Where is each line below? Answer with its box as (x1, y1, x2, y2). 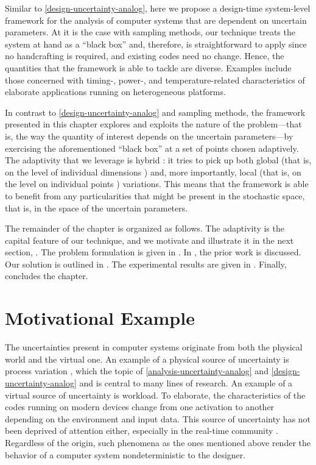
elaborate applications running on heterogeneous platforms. (5, 85, 226, 98)
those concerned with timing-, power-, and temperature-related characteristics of (5, 73, 305, 86)
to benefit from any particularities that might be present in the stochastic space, (5, 189, 305, 202)
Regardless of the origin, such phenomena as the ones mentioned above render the (5, 436, 311, 449)
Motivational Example (5, 305, 195, 330)
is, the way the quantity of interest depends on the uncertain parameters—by (5, 129, 293, 142)
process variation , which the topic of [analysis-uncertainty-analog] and (5, 364, 269, 377)
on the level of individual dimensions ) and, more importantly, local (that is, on (5, 165, 301, 178)
